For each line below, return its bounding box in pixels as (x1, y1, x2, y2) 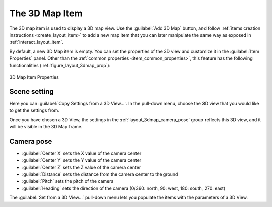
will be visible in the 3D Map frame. (9, 123, 83, 129)
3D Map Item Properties (9, 74, 59, 80)
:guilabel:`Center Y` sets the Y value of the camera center (22, 157, 142, 163)
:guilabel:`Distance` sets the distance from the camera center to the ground (22, 171, 178, 177)
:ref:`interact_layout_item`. (9, 39, 64, 45)
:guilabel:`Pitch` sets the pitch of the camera (22, 178, 114, 184)
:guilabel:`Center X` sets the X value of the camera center (22, 150, 142, 156)
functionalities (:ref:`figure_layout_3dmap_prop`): (9, 62, 111, 68)
